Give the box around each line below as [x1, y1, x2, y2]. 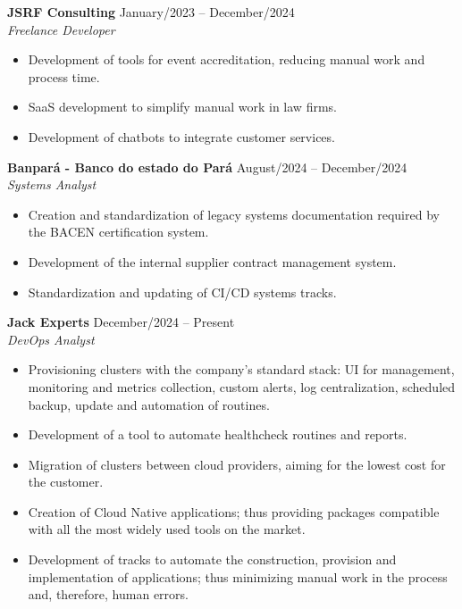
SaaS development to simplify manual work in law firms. [28, 97, 337, 116]
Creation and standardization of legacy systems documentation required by [28, 204, 440, 223]
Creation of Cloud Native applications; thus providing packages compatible [28, 502, 440, 521]
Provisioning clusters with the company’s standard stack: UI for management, [28, 360, 455, 379]
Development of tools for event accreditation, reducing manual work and [28, 50, 425, 69]
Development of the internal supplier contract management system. [28, 252, 397, 271]
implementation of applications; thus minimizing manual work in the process [28, 567, 448, 586]
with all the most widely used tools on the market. [28, 520, 306, 538]
